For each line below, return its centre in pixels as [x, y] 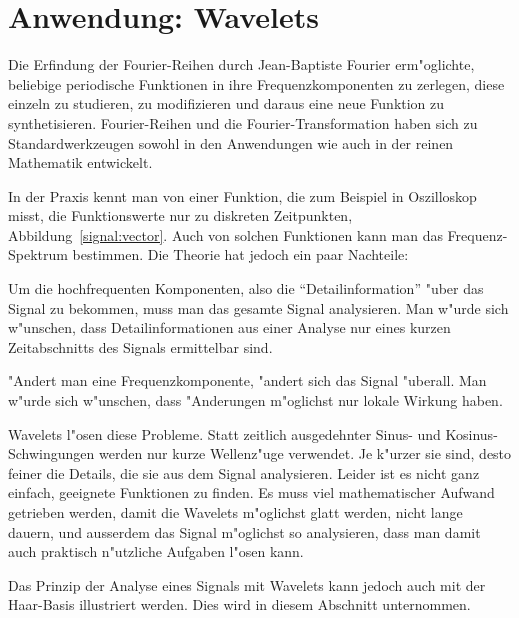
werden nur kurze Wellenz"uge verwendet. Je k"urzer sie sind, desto [305, 453]
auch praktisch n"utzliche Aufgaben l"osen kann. [156, 551]
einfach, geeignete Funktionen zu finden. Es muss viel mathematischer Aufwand [251, 492]
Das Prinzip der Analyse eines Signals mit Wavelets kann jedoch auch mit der [247, 584]
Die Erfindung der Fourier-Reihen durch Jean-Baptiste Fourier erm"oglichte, [241, 64]
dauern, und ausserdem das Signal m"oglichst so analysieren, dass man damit [244, 531]
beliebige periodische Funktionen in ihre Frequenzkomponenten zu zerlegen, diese [256, 83]
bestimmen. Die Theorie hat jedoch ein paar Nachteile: [240, 254]
